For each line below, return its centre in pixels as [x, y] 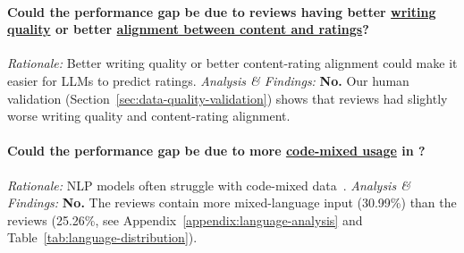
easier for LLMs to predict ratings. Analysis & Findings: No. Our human [208, 80]
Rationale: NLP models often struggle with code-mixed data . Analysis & [209, 185]
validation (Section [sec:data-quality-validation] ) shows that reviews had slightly [228, 98]
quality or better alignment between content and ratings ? [188, 29]
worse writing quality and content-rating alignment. [149, 116]
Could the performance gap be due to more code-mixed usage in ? [216, 151]
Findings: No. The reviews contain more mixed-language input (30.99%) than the [232, 202]
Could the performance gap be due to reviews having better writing [222, 11]
